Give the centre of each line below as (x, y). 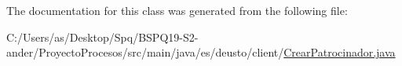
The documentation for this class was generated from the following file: (177, 10)
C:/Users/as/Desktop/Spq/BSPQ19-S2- (102, 37)
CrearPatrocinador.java (340, 52)
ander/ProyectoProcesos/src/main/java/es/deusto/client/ (145, 52)
